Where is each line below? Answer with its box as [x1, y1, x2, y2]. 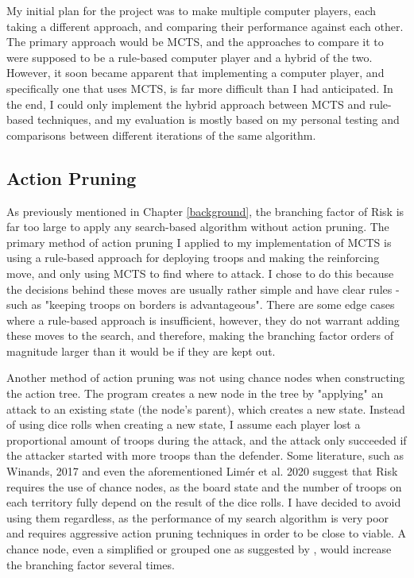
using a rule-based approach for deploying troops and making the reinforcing [6, 249, 380, 266]
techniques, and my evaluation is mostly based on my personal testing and [37, 111, 400, 128]
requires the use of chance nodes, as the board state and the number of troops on [6, 478, 402, 495]
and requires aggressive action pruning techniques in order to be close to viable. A [6, 525, 407, 541]
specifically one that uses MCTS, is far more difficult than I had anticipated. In [6, 79, 393, 96]
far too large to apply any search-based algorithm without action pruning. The [6, 218, 389, 235]
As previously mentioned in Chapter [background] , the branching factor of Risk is [6, 202, 404, 219]
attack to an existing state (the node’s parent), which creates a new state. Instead [6, 400, 405, 417]
